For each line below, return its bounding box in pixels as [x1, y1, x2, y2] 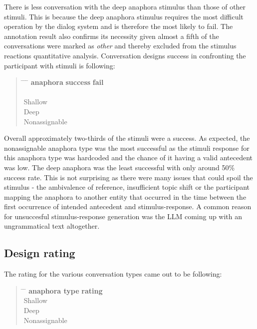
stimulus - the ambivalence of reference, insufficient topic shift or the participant [4, 182, 250, 192]
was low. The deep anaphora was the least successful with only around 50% [4, 162, 235, 172]
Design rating [4, 245, 75, 261]
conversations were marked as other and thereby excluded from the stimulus [4, 40, 237, 51]
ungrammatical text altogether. [4, 221, 100, 231]
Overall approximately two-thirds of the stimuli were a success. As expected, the [4, 133, 250, 143]
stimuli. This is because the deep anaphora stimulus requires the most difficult [4, 11, 244, 21]
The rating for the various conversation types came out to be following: [4, 269, 222, 279]
